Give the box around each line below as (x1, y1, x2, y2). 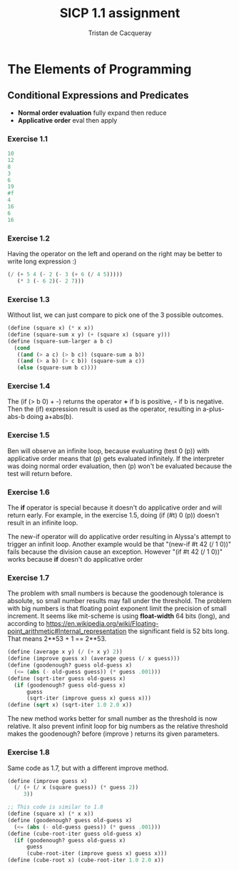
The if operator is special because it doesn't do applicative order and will (7, 503, 223, 512)
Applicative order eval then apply (17, 116, 118, 124)
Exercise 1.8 (7, 747, 50, 757)
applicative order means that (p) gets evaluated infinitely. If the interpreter (7, 454, 225, 462)
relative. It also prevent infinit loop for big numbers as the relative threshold (7, 722, 228, 731)
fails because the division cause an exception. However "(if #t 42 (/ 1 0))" (7, 547, 223, 556)
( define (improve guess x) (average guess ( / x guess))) (7, 655, 180, 662)
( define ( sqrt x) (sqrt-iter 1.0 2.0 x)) (7, 702, 133, 709)
